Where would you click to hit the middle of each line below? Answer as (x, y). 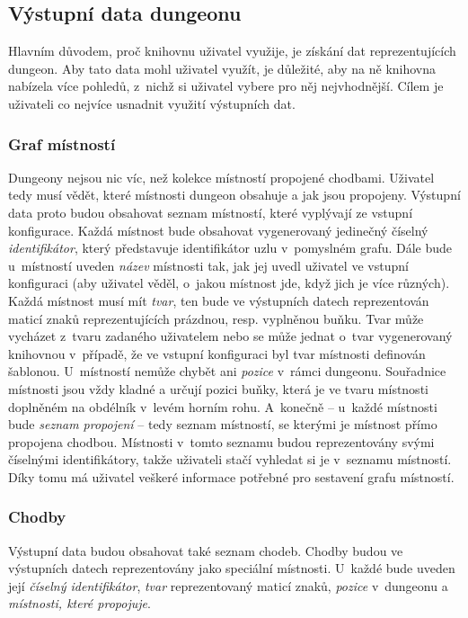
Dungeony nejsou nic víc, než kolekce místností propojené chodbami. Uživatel (221, 177)
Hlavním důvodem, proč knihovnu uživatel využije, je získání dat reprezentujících (232, 51)
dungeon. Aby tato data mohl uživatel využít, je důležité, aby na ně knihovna (222, 68)
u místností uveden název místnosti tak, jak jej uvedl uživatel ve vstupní (208, 265)
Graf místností (62, 143)
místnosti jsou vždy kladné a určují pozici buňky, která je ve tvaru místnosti (218, 388)
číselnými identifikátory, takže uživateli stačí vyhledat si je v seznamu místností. (230, 459)
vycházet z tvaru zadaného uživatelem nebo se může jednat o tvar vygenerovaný (230, 336)
